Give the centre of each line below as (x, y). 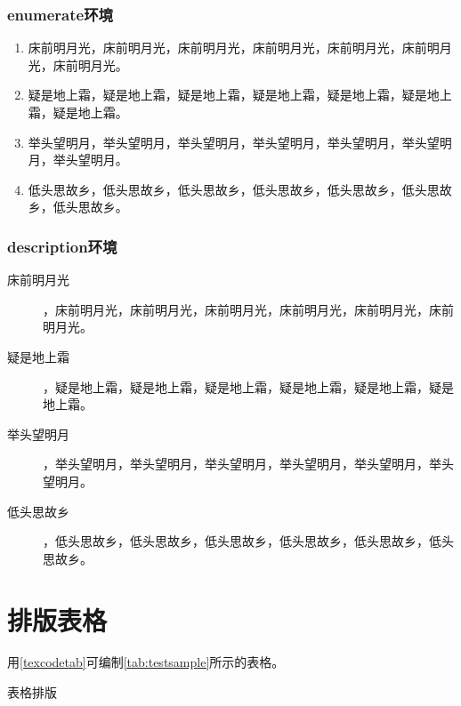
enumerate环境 (60, 14)
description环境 (62, 246)
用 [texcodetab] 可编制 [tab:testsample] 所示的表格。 (146, 662)
